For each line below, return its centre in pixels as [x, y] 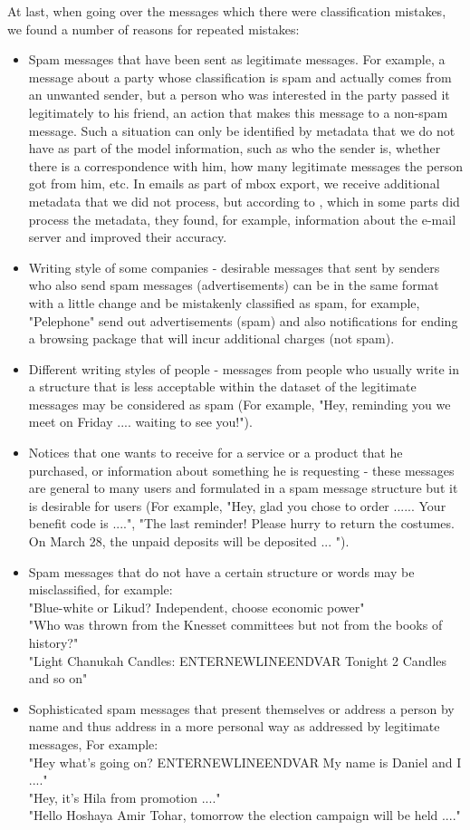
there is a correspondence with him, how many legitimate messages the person [246, 165]
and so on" [58, 678]
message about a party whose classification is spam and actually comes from [240, 77]
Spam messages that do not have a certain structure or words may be [221, 571]
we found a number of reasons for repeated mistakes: [153, 29]
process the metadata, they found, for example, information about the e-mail [242, 219]
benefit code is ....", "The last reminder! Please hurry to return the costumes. [241, 523]
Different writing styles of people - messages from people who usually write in [244, 368]
